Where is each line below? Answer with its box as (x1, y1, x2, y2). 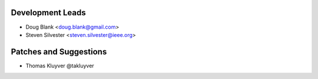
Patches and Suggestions (11, 47, 107, 57)
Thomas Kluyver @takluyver (25, 62, 94, 69)
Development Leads (11, 8, 87, 18)
